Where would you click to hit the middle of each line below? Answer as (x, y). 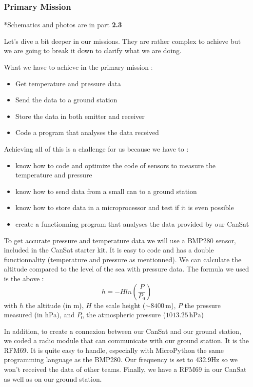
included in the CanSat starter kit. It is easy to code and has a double (109, 250)
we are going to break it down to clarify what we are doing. (93, 50)
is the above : (24, 278)
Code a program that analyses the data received (87, 132)
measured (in (23, 315)
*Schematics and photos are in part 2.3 (63, 25)
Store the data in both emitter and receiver (80, 116)
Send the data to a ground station (66, 100)
